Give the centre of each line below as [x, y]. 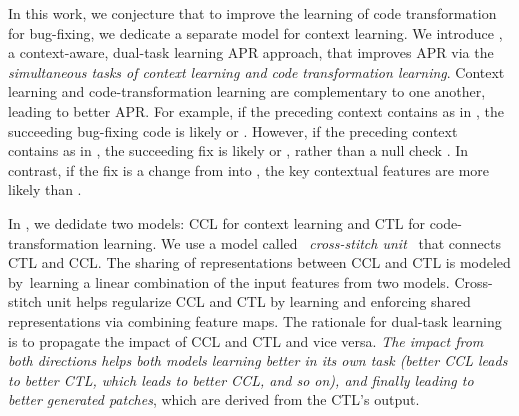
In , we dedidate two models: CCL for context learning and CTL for [217, 222]
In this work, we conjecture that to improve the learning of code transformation [252, 13]
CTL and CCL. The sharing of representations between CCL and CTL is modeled [259, 262]
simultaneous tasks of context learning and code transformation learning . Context [256, 71]
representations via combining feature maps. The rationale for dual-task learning [255, 320]
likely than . [45, 189]
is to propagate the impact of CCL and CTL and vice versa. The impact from [246, 340]
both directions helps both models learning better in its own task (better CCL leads [258, 360]
